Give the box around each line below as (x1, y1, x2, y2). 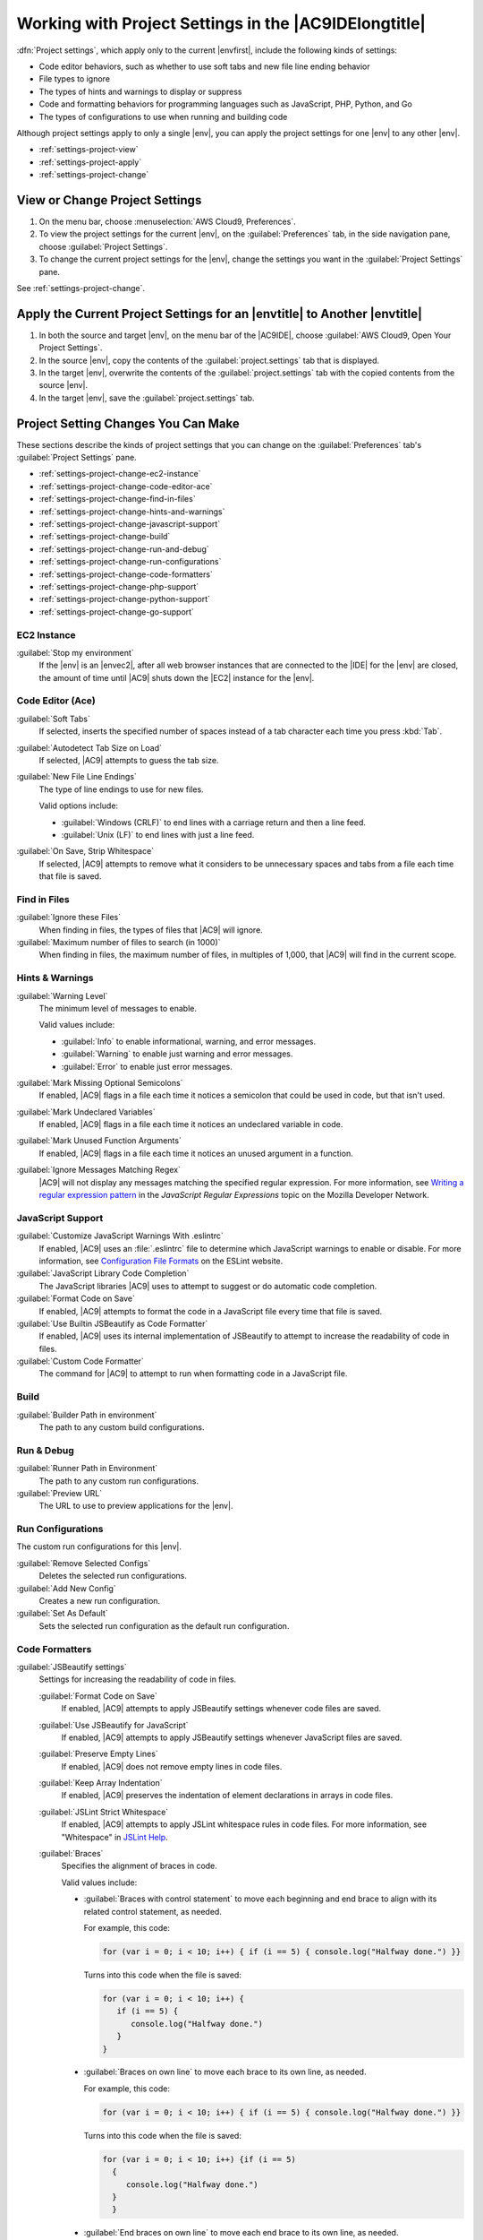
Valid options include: (38, 800, 119, 811)
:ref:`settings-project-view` (38, 144, 139, 155)
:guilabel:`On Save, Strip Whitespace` (16, 846, 155, 857)
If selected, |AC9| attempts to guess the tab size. (38, 755, 219, 765)
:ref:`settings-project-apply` (38, 157, 142, 168)
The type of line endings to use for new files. (38, 784, 205, 795)
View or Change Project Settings (16, 193, 202, 208)
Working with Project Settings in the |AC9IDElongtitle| (16, 13, 427, 33)
